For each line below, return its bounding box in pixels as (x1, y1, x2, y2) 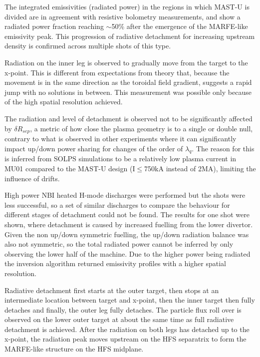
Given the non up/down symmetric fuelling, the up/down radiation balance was (4, 229, 249, 239)
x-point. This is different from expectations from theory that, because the (4, 67, 230, 77)
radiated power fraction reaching (4, 21, 104, 31)
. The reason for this (192, 143, 255, 153)
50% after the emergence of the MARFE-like (111, 21, 248, 31)
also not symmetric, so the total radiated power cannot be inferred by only (4, 239, 234, 249)
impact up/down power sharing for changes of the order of (4, 143, 183, 153)
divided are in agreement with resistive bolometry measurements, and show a (4, 11, 241, 21)
